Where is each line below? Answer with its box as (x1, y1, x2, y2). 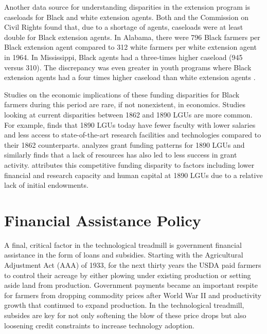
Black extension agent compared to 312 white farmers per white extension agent (4, 42, 257, 52)
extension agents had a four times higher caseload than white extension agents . (4, 72, 256, 83)
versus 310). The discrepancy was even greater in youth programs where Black (4, 62, 252, 72)
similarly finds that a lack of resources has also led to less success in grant (4, 149, 237, 160)
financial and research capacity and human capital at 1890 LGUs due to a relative (4, 169, 263, 180)
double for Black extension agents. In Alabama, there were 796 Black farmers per (4, 31, 260, 42)
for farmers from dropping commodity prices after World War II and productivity (4, 289, 261, 300)
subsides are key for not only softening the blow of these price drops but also (4, 309, 246, 320)
